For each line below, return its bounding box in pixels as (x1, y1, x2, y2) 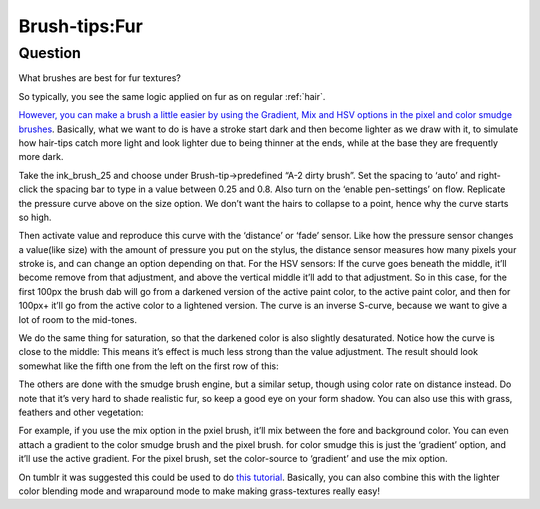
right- (477, 169, 502, 181)
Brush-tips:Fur (18, 15, 144, 37)
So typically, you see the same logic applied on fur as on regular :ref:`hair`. (18, 90, 326, 102)
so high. (18, 211, 52, 223)
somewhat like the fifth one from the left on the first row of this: (18, 360, 279, 372)
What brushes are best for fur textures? (18, 72, 182, 84)
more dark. (18, 151, 64, 163)
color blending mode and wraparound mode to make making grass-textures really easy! (18, 485, 380, 497)
